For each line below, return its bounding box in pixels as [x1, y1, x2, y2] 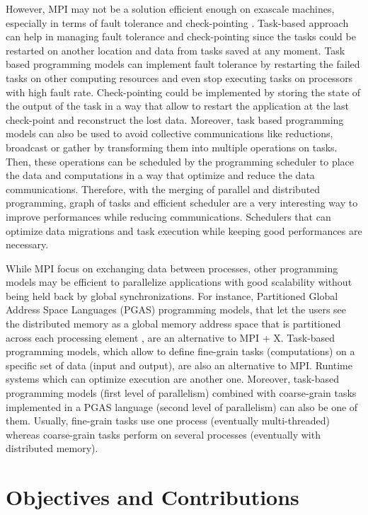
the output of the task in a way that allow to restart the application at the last [6, 98, 349, 113]
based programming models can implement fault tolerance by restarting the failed [6, 57, 360, 71]
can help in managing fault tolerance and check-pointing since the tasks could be [6, 29, 356, 44]
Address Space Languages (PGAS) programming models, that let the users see [6, 302, 347, 317]
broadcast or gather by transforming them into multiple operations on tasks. [6, 139, 338, 154]
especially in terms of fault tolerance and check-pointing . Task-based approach [6, 15, 349, 30]
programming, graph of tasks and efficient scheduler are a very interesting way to [6, 195, 358, 210]
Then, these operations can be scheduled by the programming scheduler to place [6, 154, 354, 168]
